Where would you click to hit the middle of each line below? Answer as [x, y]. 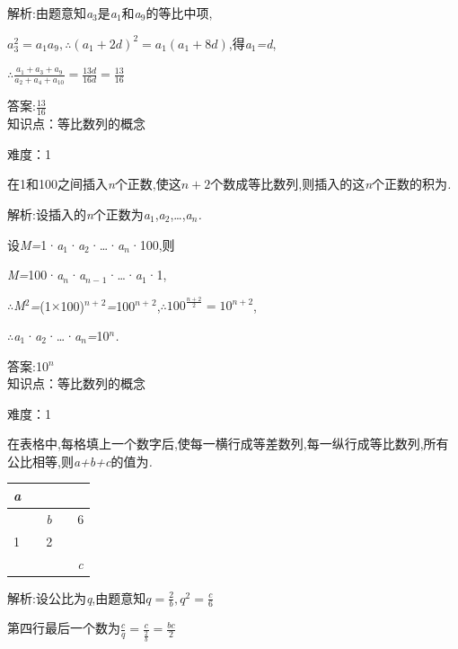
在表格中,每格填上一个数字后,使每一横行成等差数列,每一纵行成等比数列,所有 [228, 444]
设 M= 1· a [35, 244]
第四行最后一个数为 [64, 628]
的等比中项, [179, 13]
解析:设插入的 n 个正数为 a [79, 214]
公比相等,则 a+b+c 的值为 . [80, 461]
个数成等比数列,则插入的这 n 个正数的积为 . [331, 184]
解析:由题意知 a [50, 13]
